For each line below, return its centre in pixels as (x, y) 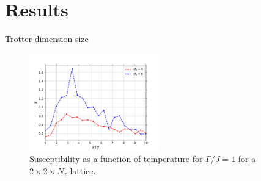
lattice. (83, 170)
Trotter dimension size (47, 39)
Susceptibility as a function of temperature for (116, 159)
